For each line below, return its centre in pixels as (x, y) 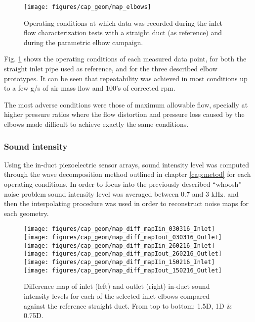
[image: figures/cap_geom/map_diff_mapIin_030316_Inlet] (119, 229)
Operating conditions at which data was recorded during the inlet (123, 23)
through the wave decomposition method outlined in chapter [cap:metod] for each (127, 174)
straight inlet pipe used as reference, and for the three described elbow (111, 69)
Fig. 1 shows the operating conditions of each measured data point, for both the (125, 59)
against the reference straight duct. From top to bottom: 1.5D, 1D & (128, 305)
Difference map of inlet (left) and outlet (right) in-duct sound (117, 286)
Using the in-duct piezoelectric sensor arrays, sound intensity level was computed (127, 164)
